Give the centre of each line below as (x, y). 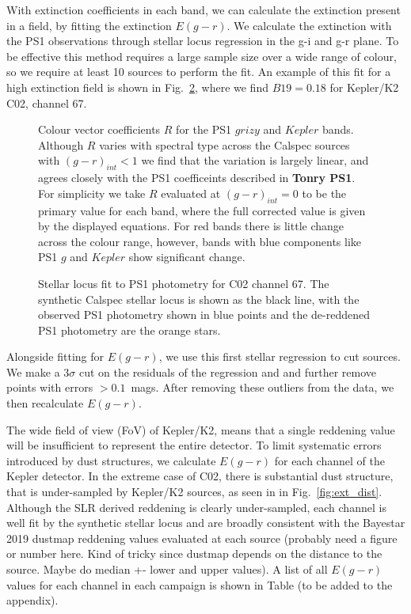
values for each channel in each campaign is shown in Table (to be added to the (200, 584)
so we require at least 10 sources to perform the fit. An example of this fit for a (199, 72)
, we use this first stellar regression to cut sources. (280, 356)
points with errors (50, 387)
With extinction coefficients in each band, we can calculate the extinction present (204, 9)
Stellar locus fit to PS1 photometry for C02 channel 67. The (184, 283)
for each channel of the (329, 460)
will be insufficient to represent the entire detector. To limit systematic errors (194, 445)
